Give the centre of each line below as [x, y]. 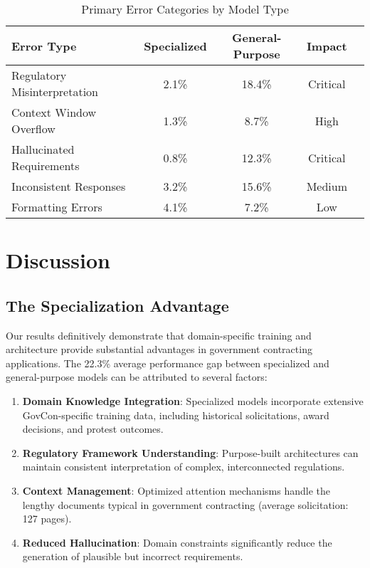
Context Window [54, 112]
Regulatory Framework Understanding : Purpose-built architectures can [190, 452]
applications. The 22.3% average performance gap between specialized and [168, 363]
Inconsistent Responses [69, 186]
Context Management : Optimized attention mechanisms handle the [176, 490]
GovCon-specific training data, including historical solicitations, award [176, 415]
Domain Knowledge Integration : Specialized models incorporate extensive [193, 400]
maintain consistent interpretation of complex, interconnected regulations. [184, 467]
